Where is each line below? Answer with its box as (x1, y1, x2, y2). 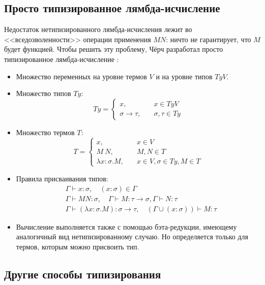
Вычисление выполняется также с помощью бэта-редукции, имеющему (16, 221, 237, 232)
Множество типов (16, 88, 71, 99)
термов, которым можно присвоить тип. (16, 241, 139, 251)
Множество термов (16, 126, 75, 137)
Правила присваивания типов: (16, 173, 108, 183)
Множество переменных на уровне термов (16, 71, 147, 81)
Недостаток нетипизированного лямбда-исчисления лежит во (4, 24, 192, 35)
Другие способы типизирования (4, 266, 161, 281)
